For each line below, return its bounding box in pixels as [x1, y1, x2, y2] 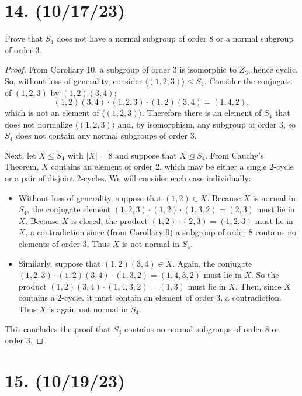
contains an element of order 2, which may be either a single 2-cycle [51, 160, 294, 173]
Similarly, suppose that [18, 257, 101, 269]
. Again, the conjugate [172, 257, 252, 269]
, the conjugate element [27, 203, 111, 215]
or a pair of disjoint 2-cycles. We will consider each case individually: [5, 172, 251, 184]
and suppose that [115, 149, 177, 161]
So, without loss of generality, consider [5, 74, 143, 87]
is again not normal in [48, 303, 128, 315]
